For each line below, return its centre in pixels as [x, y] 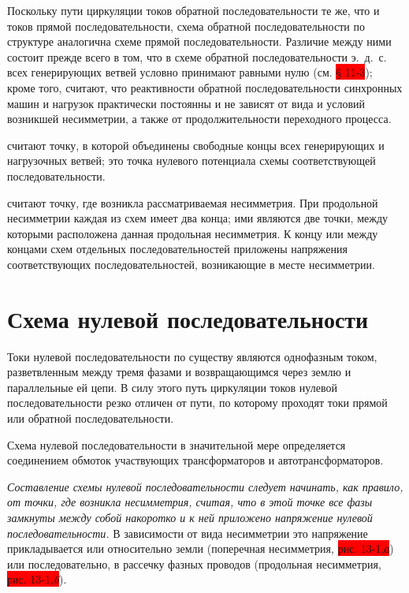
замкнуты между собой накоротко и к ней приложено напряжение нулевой [190, 517]
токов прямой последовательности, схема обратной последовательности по [186, 26]
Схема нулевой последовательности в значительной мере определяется [177, 444]
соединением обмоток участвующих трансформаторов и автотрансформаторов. [195, 460]
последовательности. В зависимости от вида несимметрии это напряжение [188, 533]
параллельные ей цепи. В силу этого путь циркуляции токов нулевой [172, 387]
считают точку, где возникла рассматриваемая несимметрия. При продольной [193, 202]
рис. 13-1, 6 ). [37, 579]
